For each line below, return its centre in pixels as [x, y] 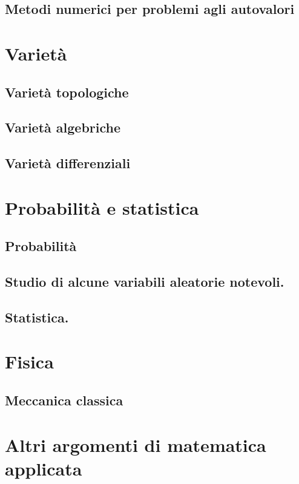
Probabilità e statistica [102, 207]
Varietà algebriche [63, 127]
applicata [44, 468]
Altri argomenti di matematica [136, 444]
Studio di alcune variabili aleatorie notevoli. [145, 282]
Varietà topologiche [67, 92]
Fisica [29, 361]
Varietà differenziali [68, 163]
